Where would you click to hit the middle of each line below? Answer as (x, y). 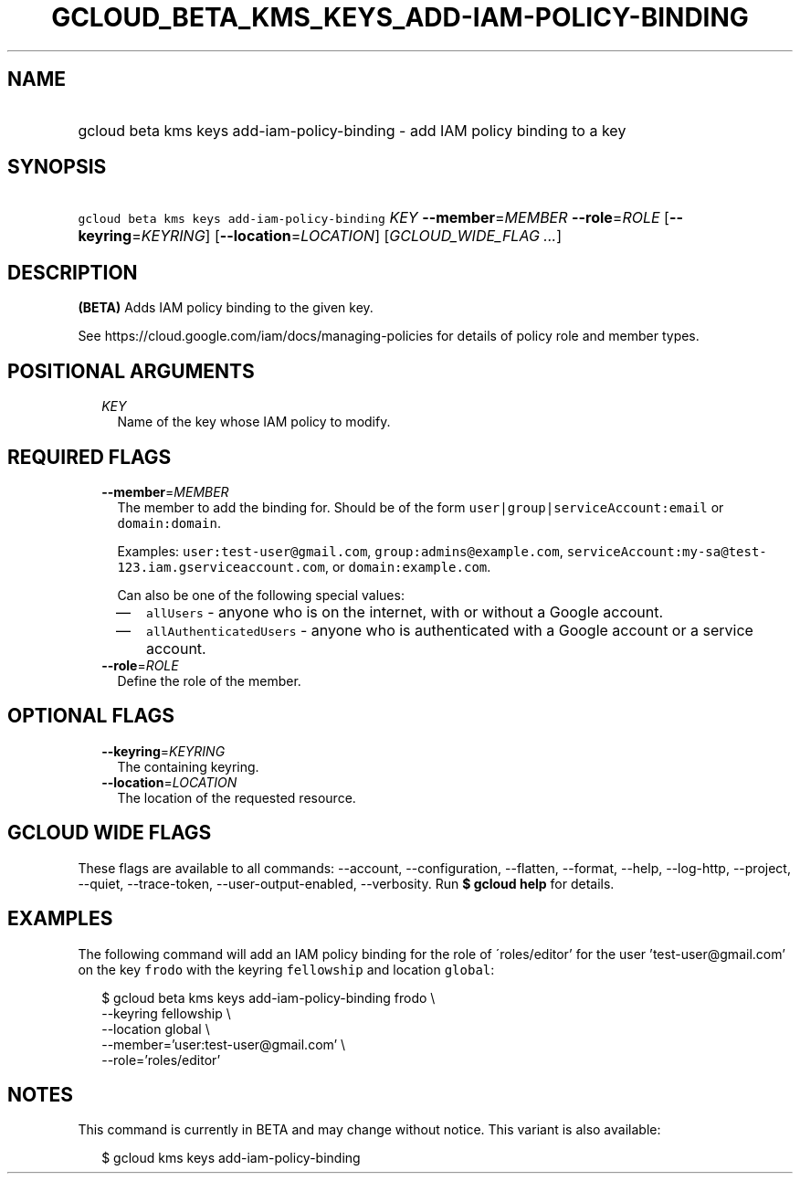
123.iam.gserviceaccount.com (221, 567)
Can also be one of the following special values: (261, 595)
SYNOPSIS (57, 167)
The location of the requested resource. (237, 797)
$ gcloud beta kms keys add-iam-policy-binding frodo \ (268, 997)
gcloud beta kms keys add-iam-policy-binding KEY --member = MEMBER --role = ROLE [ (374, 218)
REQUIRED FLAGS (89, 457)
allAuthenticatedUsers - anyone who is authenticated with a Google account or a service (450, 630)
